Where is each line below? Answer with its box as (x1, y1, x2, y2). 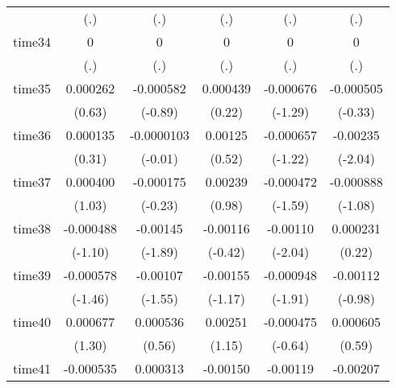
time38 (13, 219, 52, 237)
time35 (13, 79, 52, 97)
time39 (13, 266, 52, 284)
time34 (13, 32, 52, 51)
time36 (13, 126, 52, 144)
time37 (13, 172, 52, 191)
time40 (13, 312, 52, 331)
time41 (13, 359, 52, 378)
